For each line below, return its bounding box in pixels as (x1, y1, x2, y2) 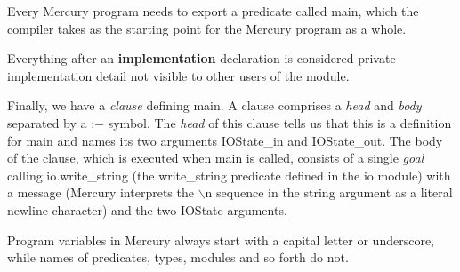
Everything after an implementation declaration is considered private (7, 49, 396, 68)
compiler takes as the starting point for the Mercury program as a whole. (7, 19, 407, 37)
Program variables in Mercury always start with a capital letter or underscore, (7, 230, 435, 249)
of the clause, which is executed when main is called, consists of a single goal (7, 148, 424, 167)
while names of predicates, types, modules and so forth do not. (7, 248, 349, 267)
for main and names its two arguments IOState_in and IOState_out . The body (7, 131, 443, 149)
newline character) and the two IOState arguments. (7, 200, 287, 219)
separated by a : (7, 113, 95, 132)
